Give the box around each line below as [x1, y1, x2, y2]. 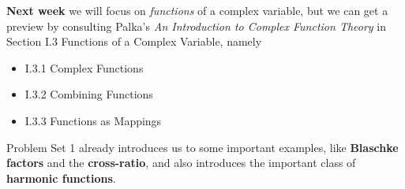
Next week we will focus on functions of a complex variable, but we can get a [6, 2, 388, 18]
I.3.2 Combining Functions [24, 86, 153, 102]
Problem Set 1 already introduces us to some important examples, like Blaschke [6, 139, 399, 155]
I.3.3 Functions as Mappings [24, 112, 162, 128]
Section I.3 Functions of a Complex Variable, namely [6, 33, 262, 50]
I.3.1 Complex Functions [24, 59, 144, 76]
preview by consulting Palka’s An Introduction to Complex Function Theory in [6, 17, 387, 34]
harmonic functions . [6, 169, 116, 186]
